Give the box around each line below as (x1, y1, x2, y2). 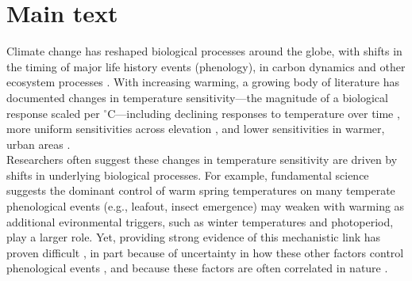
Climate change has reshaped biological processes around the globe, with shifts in (6, 43, 402, 59)
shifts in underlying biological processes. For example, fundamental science (6, 166, 369, 183)
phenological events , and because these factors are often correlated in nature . (6, 260, 388, 276)
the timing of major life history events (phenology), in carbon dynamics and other (6, 58, 406, 74)
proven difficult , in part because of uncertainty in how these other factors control (6, 244, 404, 260)
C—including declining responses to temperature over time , (107, 104, 400, 121)
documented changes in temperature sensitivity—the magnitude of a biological (6, 89, 388, 105)
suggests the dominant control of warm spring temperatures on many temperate (6, 182, 395, 199)
